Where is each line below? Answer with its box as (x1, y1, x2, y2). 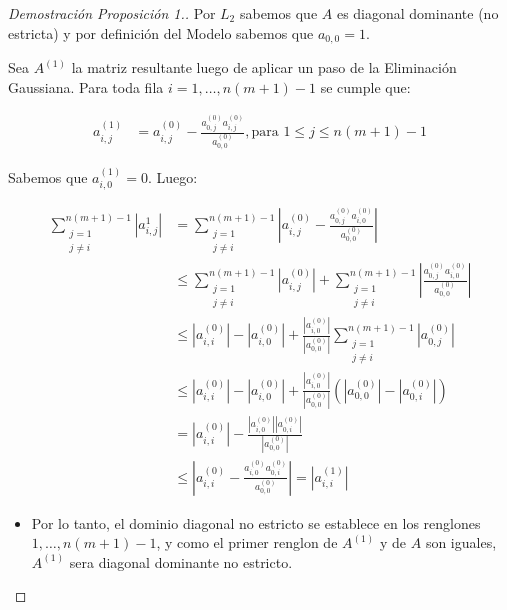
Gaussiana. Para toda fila (8, 76, 164, 97)
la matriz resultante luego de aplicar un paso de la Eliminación (71, 57, 457, 78)
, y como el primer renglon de (156, 532, 338, 553)
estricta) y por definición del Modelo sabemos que (8, 22, 314, 43)
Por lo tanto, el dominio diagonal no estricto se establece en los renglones (31, 512, 481, 533)
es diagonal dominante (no (336, 3, 499, 23)
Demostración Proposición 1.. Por (8, 3, 216, 23)
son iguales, (425, 532, 497, 553)
